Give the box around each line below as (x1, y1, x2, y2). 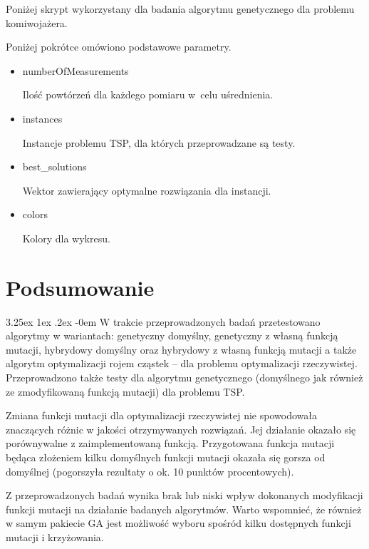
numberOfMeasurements (22, 63, 129, 78)
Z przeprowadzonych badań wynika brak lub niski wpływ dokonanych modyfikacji (6, 488, 363, 503)
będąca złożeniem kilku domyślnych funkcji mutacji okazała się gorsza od (6, 450, 326, 464)
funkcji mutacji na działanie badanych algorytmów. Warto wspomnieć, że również (6, 501, 362, 516)
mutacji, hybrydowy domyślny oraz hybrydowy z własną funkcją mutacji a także (6, 342, 357, 356)
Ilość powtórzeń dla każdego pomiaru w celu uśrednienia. (22, 87, 274, 102)
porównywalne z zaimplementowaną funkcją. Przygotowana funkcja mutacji (6, 436, 335, 451)
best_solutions (22, 159, 87, 174)
